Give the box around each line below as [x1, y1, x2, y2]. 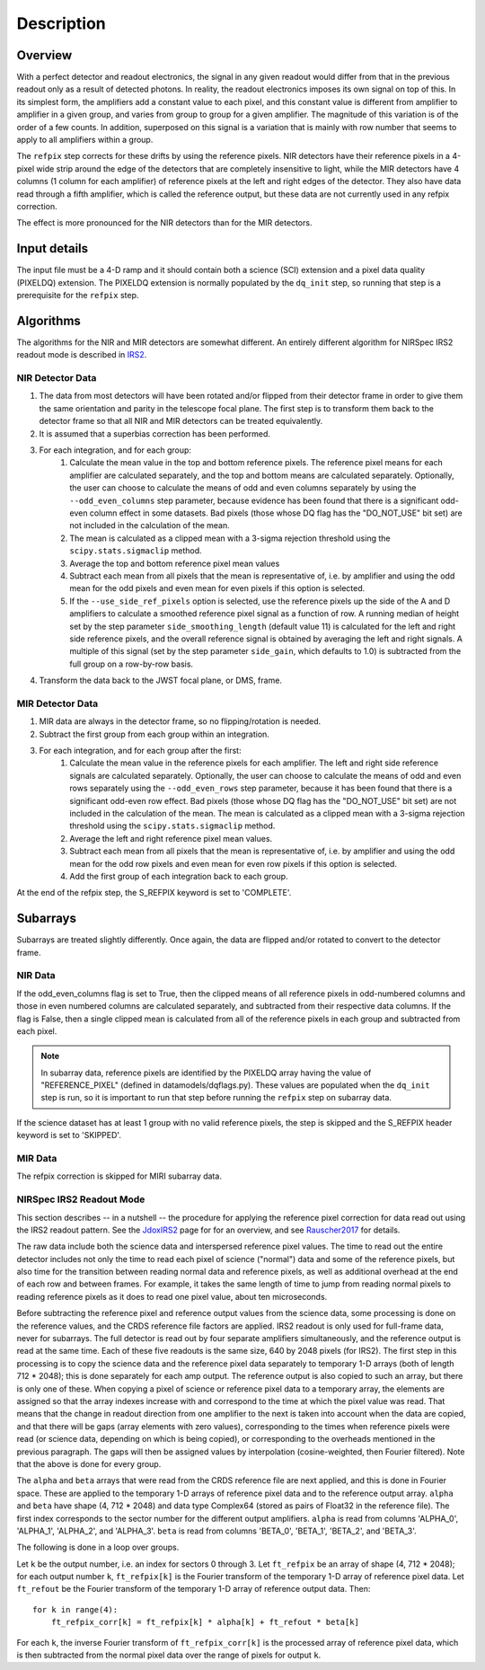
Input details [16, 241, 89, 256]
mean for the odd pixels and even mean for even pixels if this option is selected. [69, 583, 366, 594]
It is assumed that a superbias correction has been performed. [39, 428, 271, 439]
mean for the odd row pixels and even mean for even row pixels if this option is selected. [69, 858, 397, 869]
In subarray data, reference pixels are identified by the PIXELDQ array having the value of [40, 1067, 372, 1078]
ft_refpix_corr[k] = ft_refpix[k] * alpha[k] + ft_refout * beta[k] [50, 1617, 359, 1628]
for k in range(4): [32, 1604, 119, 1614]
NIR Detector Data [16, 372, 97, 384]
